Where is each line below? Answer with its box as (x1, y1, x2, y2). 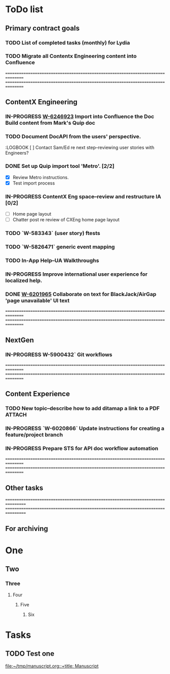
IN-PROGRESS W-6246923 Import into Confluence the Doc (5, 113, 154, 120)
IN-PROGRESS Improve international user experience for (5, 271, 148, 278)
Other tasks (5, 483, 43, 492)
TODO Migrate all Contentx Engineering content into (5, 52, 137, 60)
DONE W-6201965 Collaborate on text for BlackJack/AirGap (5, 290, 157, 298)
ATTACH (5, 411, 27, 418)
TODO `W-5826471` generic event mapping (5, 243, 115, 250)
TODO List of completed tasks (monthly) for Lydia (5, 39, 130, 46)
